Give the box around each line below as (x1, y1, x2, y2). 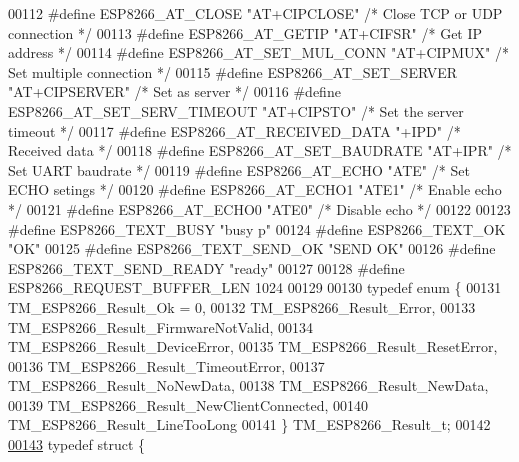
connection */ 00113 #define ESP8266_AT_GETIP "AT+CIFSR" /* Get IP (8, 22, 483, 43)
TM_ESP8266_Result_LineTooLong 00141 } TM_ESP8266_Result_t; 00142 (8, 414, 491, 435)
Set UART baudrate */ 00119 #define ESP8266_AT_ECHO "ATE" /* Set (8, 159, 470, 180)
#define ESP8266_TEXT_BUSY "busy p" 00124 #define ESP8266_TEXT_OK (8, 218, 506, 239)
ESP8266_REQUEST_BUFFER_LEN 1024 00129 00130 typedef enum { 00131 (8, 277, 502, 298)
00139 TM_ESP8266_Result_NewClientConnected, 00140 (8, 394, 368, 415)
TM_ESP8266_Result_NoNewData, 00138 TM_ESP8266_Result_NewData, (8, 375, 489, 396)
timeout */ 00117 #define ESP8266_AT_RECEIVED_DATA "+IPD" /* (8, 120, 461, 141)
